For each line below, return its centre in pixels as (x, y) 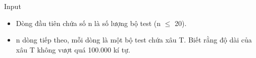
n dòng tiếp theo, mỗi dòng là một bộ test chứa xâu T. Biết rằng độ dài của (134, 40)
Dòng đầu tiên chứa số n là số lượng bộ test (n (88, 23)
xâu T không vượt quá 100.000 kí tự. (73, 49)
